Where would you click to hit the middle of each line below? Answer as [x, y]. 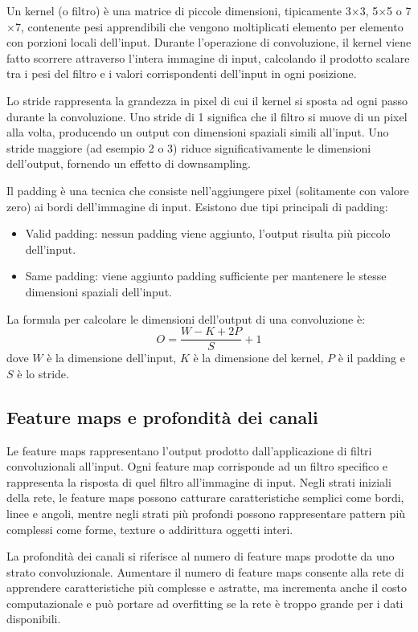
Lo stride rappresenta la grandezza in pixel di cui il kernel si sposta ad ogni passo [207, 100]
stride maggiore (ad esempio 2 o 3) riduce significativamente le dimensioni [189, 147]
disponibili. [34, 619]
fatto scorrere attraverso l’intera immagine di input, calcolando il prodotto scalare [208, 57]
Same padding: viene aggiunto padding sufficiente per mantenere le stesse [206, 276]
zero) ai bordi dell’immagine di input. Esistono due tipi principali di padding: [197, 206]
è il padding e [371, 358]
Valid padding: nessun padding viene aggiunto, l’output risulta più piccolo [208, 233]
